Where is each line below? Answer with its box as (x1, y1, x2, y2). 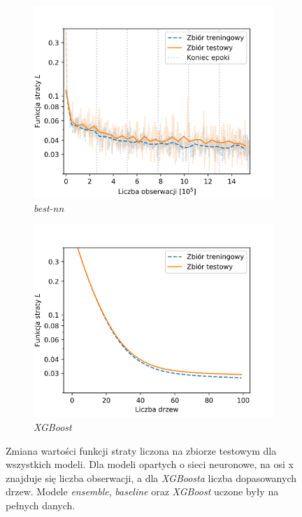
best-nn (34, 200, 64, 215)
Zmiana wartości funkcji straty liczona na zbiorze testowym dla (6, 443, 277, 458)
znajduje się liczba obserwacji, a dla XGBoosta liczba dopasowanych (6, 470, 297, 485)
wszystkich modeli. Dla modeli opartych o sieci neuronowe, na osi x (6, 457, 294, 472)
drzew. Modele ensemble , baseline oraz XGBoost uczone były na (6, 484, 279, 499)
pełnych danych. (6, 498, 75, 512)
